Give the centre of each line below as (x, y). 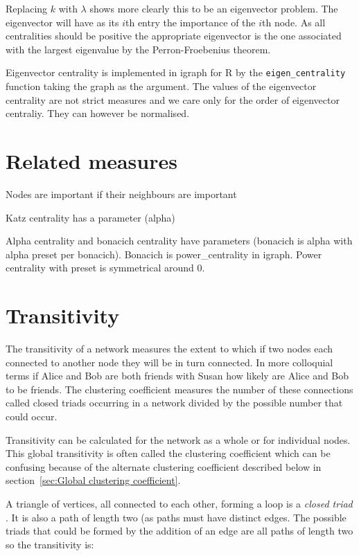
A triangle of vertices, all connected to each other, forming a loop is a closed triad (179, 503)
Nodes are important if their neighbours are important (121, 194)
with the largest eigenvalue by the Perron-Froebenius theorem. (138, 49)
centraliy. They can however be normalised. (98, 113)
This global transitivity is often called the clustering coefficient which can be (168, 453)
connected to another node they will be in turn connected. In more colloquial (169, 362)
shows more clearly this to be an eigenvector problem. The (214, 8)
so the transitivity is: (50, 544)
